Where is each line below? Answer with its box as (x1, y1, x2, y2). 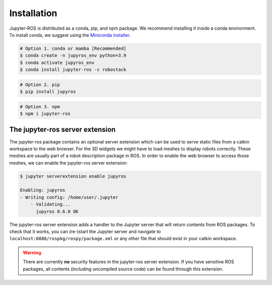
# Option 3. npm (20, 104, 60, 109)
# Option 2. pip (20, 82, 60, 88)
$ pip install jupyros (20, 89, 76, 95)
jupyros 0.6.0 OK (36, 208, 79, 214)
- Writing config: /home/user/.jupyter (20, 194, 118, 200)
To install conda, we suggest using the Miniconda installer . (9, 32, 131, 38)
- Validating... (30, 201, 71, 207)
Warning (23, 249, 41, 255)
